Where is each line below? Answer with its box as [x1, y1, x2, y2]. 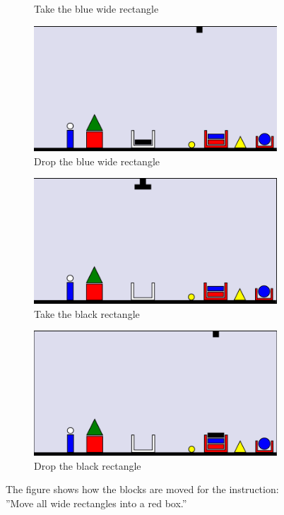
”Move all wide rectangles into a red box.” [6, 496, 187, 511]
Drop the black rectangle [34, 458, 141, 473]
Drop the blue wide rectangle [34, 153, 160, 168]
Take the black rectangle [34, 306, 140, 321]
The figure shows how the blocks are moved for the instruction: [6, 482, 279, 497]
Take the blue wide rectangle [34, 1, 159, 16]
